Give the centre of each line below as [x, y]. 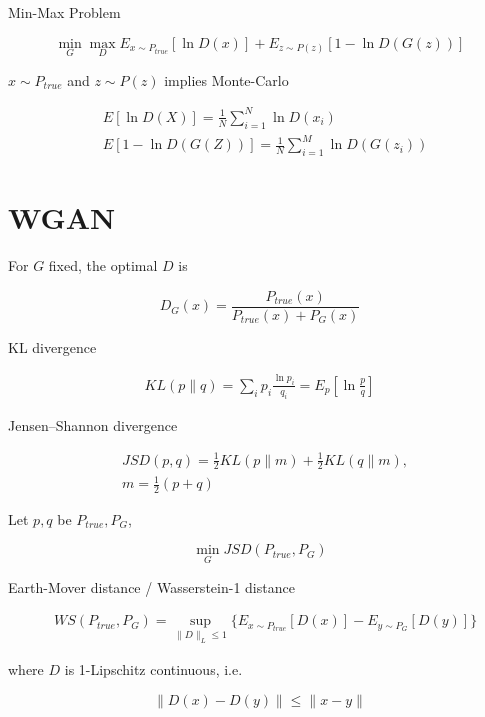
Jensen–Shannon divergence [93, 424]
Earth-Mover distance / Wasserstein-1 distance [151, 586]
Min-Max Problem [64, 12]
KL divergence [52, 346]
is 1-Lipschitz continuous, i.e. [153, 669]
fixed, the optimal [103, 265]
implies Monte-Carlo [226, 79]
